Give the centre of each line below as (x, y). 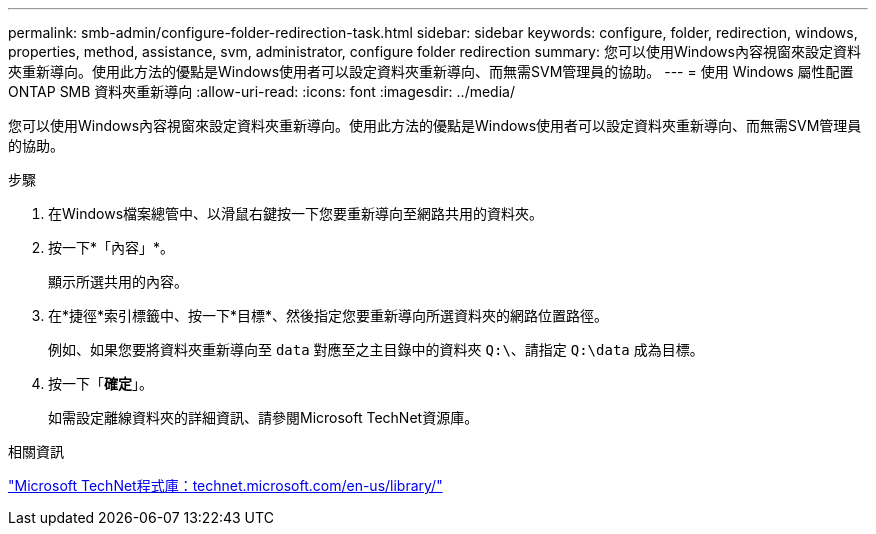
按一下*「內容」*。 (111, 247)
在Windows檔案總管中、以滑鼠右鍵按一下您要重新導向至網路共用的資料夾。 (296, 213)
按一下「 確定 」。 (100, 383)
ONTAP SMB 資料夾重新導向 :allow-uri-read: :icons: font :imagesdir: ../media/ (261, 91)
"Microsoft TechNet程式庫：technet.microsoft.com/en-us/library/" (225, 485)
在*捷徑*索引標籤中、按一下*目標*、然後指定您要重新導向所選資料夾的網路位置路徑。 (328, 315)
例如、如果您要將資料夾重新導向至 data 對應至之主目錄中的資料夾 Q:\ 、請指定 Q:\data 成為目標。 (376, 349)
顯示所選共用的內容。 (118, 281)
